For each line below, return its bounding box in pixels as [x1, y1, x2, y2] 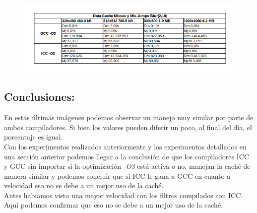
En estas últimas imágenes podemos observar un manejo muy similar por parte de [4, 112, 254, 123]
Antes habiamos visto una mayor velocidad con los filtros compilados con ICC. [4, 190, 243, 200]
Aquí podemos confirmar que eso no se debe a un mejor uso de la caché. [4, 200, 223, 210]
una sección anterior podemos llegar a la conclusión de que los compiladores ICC [4, 151, 250, 161]
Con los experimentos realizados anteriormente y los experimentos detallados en [4, 141, 247, 151]
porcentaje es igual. [4, 132, 63, 142]
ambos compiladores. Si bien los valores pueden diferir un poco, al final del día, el [4, 122, 252, 132]
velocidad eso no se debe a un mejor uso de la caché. [4, 180, 164, 191]
